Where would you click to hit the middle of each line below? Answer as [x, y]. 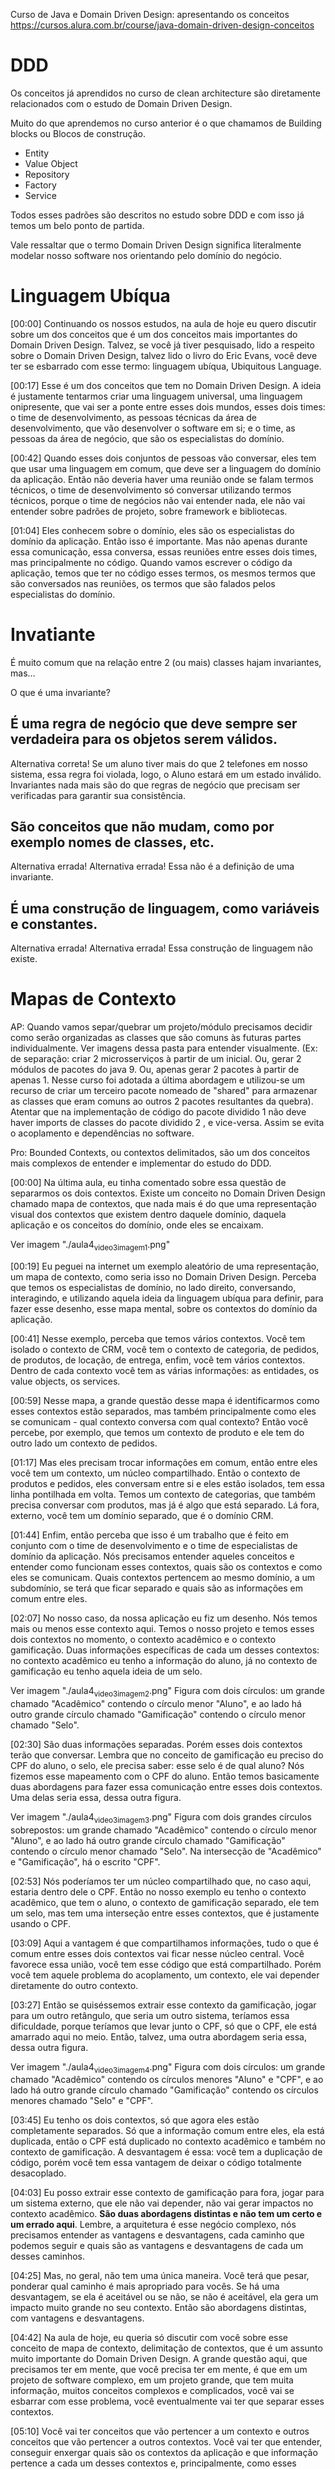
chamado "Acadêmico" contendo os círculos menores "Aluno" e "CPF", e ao [167, 2080]
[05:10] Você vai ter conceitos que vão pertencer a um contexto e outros [160, 2431]
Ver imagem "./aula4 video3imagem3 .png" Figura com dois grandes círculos [161, 1817]
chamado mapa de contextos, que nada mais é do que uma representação [163, 1204]
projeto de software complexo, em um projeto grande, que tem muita [152, 2380]
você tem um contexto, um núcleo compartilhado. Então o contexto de [155, 1473]
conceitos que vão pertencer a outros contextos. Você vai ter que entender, [166, 2442]
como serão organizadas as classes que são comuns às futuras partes [156, 1038]
